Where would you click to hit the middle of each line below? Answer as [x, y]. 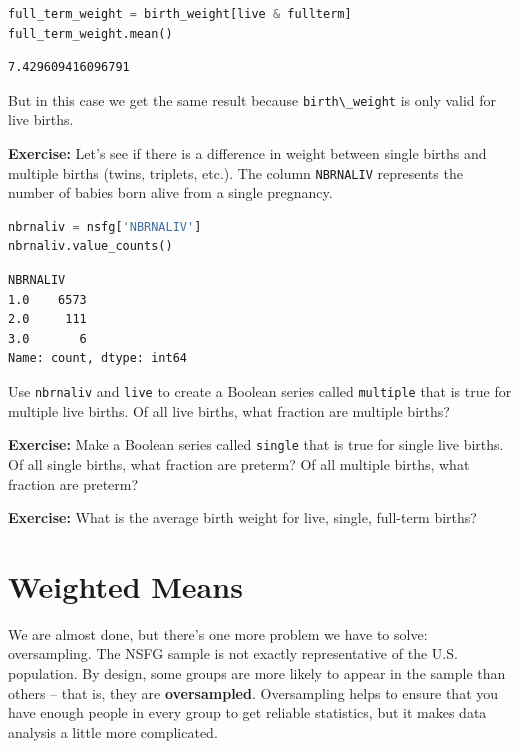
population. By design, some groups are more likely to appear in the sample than [257, 673]
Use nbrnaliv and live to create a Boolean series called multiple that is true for [260, 391]
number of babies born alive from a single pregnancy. [170, 192]
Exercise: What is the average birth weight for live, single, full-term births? [242, 517]
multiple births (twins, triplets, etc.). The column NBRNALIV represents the [235, 172]
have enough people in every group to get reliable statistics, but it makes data [247, 712]
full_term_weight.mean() [90, 33]
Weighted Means [125, 585]
